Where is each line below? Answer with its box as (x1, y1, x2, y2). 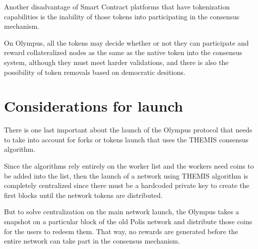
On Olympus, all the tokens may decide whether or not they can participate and (4, 37, 249, 48)
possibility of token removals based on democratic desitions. (4, 66, 186, 77)
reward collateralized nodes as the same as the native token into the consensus (4, 47, 243, 58)
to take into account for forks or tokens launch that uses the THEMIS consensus (4, 134, 249, 144)
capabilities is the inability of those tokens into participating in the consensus (4, 11, 240, 21)
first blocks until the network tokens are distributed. (4, 189, 163, 200)
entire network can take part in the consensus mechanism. (4, 236, 180, 246)
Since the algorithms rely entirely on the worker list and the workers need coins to (4, 161, 254, 171)
